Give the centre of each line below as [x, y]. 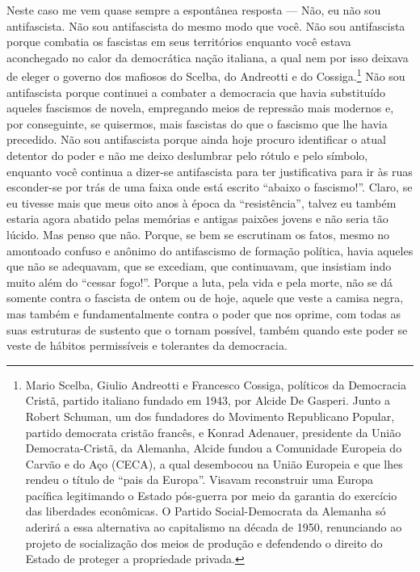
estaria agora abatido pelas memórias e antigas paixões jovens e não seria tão [197, 219]
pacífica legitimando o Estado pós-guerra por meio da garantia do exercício [211, 495]
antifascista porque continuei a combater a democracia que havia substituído [196, 92]
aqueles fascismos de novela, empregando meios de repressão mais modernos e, [200, 108]
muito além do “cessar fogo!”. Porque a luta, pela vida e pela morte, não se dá [200, 282]
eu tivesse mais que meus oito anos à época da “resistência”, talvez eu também [202, 202]
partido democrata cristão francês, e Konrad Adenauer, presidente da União [213, 432]
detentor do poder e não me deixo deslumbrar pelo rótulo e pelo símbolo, [187, 155]
